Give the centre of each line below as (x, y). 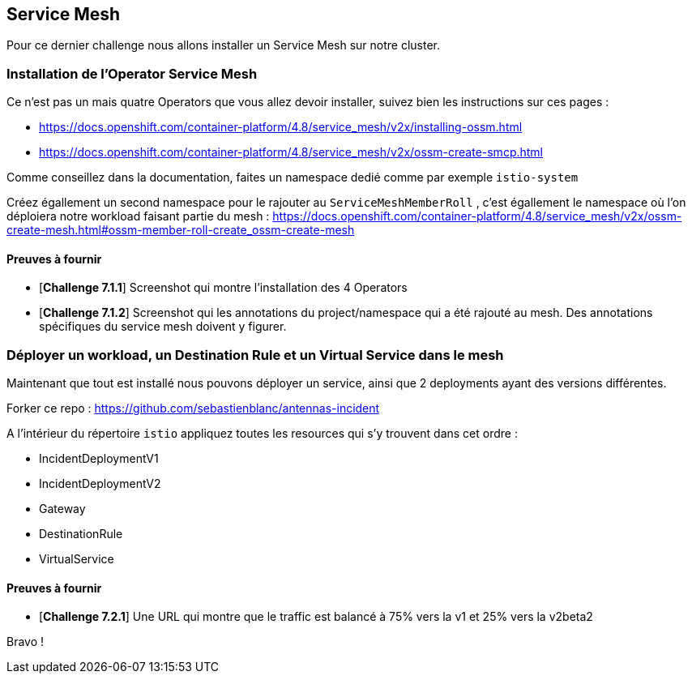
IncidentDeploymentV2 (100, 484)
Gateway (62, 509)
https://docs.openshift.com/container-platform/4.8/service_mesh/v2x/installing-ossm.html (281, 127)
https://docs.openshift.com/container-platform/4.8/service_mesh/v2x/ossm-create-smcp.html (291, 152)
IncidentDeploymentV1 (99, 459)
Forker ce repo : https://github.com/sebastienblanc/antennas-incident (193, 408)
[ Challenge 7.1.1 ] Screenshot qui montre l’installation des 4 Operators (223, 288)
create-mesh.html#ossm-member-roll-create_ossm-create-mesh (181, 230)
